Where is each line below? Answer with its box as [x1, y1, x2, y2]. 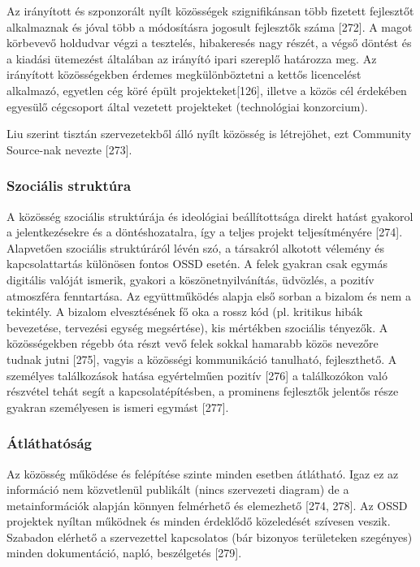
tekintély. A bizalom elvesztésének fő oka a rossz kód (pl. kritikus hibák [6, 303, 363, 320]
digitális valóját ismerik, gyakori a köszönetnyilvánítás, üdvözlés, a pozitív [6, 271, 375, 288]
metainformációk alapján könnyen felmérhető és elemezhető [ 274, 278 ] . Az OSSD [6, 496, 408, 513]
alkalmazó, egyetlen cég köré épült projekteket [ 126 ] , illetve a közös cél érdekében [6, 81, 407, 98]
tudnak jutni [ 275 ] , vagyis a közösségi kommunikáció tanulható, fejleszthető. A [6, 350, 397, 367]
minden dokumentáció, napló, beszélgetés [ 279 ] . [6, 544, 242, 561]
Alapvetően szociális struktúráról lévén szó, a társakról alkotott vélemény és [6, 239, 384, 256]
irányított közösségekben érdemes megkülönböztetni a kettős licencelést [6, 66, 362, 83]
